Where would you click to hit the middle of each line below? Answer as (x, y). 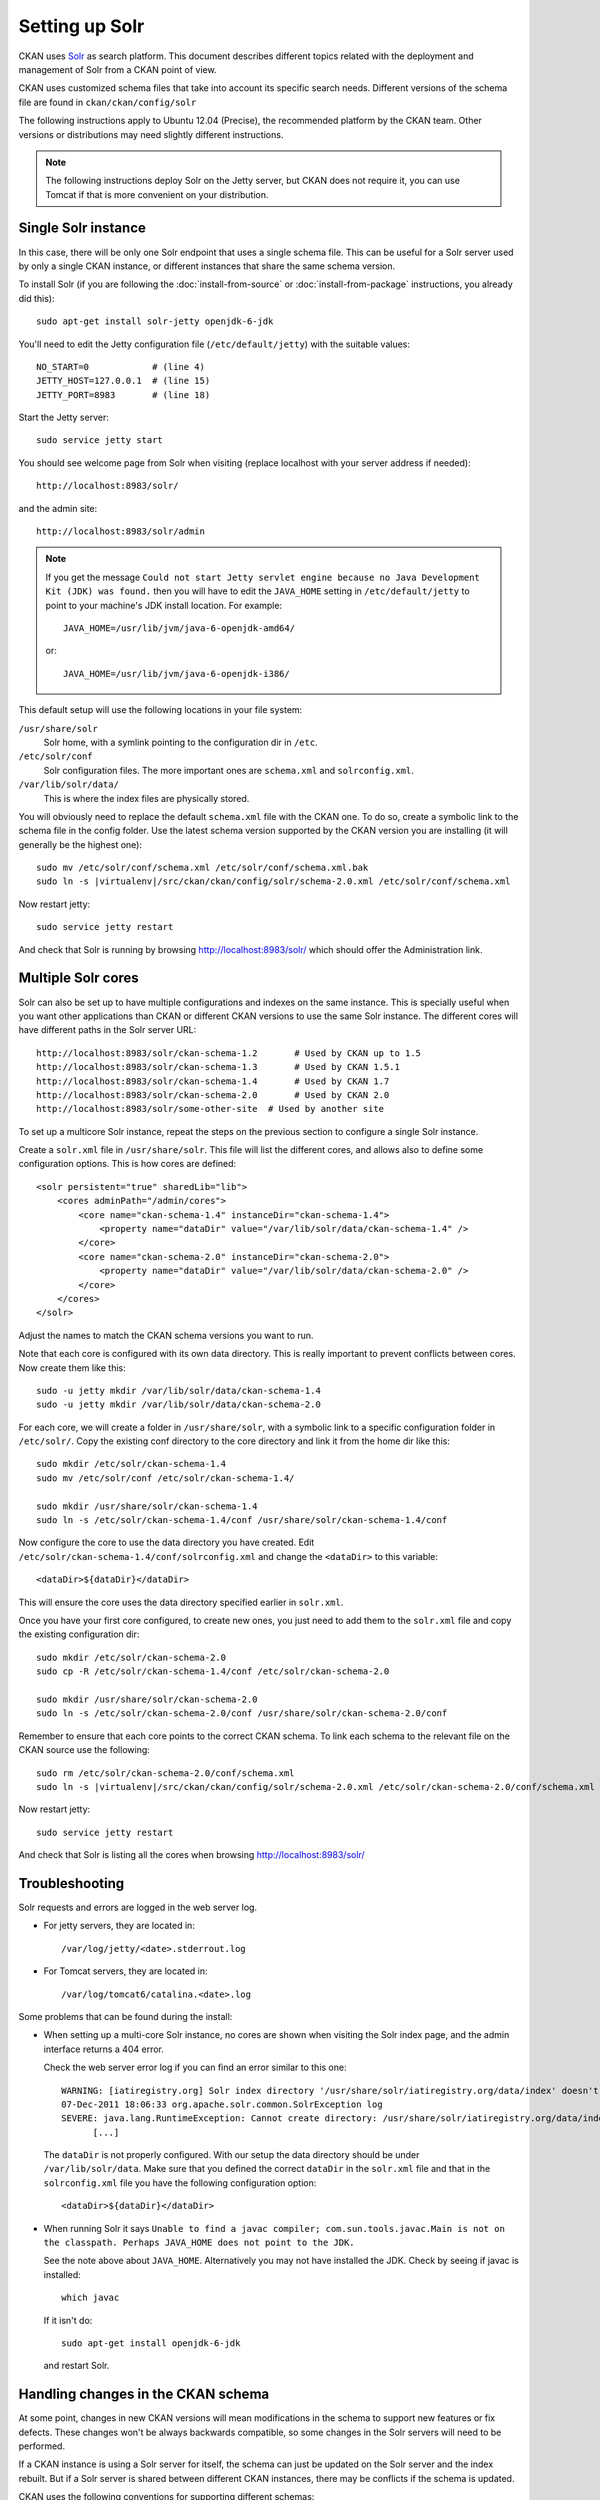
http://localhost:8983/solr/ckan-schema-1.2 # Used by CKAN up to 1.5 (229, 1053)
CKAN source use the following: (84, 1750)
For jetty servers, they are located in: (119, 1926)
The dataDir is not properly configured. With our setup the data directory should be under (231, 2155)
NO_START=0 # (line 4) (120, 366)
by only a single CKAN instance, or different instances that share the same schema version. (207, 266)
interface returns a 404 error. (103, 2049)
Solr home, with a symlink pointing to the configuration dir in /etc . (181, 742)
